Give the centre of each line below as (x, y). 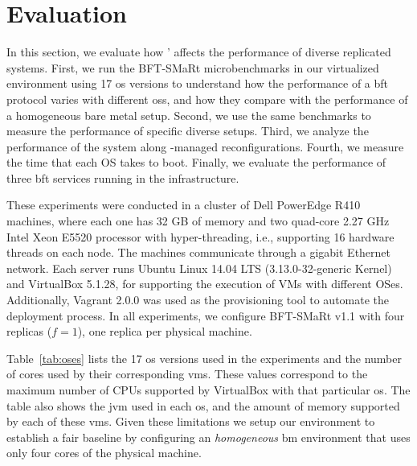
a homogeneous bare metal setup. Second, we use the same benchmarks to (189, 115)
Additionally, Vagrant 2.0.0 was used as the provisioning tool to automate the (198, 300)
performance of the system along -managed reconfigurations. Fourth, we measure (205, 146)
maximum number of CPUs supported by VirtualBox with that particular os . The (208, 390)
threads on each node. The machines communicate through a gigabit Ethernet (199, 252)
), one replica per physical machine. (165, 331)
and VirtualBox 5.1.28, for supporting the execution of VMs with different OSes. (205, 284)
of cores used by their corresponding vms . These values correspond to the (187, 374)
